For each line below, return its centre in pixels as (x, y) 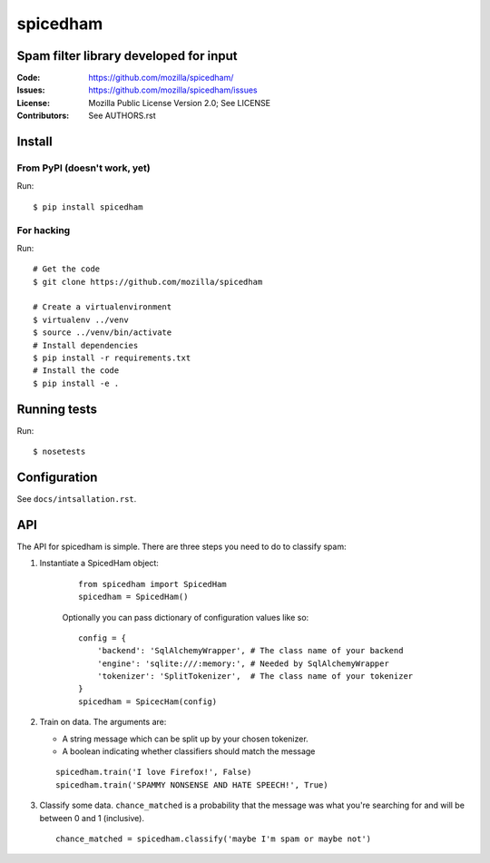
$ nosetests (59, 452)
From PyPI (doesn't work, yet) (83, 168)
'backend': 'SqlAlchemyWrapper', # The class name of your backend (250, 651)
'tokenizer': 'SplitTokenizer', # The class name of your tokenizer (255, 677)
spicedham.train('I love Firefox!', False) (154, 772)
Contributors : (43, 116)
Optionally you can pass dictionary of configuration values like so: (186, 617)
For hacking (44, 230)
